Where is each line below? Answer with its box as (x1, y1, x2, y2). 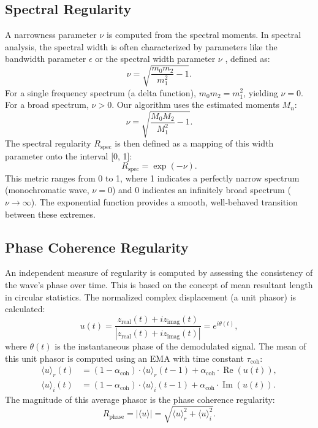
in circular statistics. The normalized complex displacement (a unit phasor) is (5, 290, 297, 303)
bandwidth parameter (5, 52, 86, 65)
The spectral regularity (5, 137, 91, 150)
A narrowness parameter (5, 28, 97, 41)
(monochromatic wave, (5, 183, 89, 196)
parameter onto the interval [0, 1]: (5, 149, 132, 162)
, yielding (243, 86, 278, 99)
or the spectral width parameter (95, 52, 216, 65)
